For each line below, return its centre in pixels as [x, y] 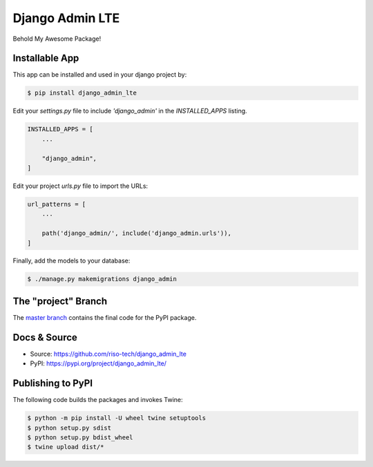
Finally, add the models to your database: [71, 261]
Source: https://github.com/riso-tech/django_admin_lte [108, 354]
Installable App [46, 58]
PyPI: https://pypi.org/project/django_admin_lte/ [98, 363]
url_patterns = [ [57, 204]
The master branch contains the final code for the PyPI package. [105, 317]
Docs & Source [45, 337]
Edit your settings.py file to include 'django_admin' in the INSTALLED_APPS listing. [130, 111]
